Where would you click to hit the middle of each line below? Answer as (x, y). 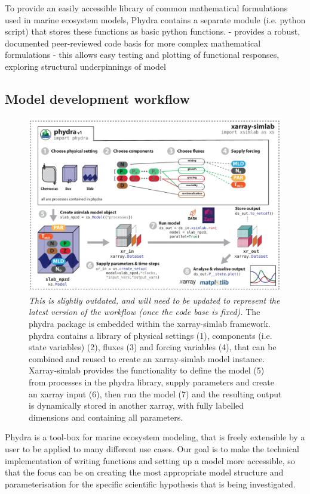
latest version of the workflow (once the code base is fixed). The (145, 312)
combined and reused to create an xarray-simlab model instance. (147, 358)
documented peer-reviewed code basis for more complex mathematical (133, 43)
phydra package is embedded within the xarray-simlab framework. (150, 324)
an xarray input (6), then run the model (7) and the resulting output (155, 393)
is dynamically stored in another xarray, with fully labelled (136, 405)
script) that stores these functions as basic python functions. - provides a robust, (153, 31)
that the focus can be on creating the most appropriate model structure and (144, 472)
